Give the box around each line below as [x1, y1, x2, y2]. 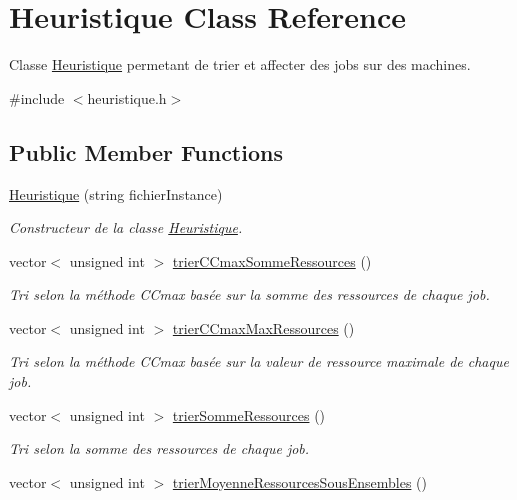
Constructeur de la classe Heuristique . [9, 217, 243, 238]
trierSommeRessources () [172, 404, 326, 425]
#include [9, 87, 65, 108]
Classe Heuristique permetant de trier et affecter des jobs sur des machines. [9, 54, 471, 75]
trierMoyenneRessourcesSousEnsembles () [172, 471, 427, 492]
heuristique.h [87, 87, 167, 108]
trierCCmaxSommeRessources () [172, 250, 372, 271]
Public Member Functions [9, 136, 283, 167]
